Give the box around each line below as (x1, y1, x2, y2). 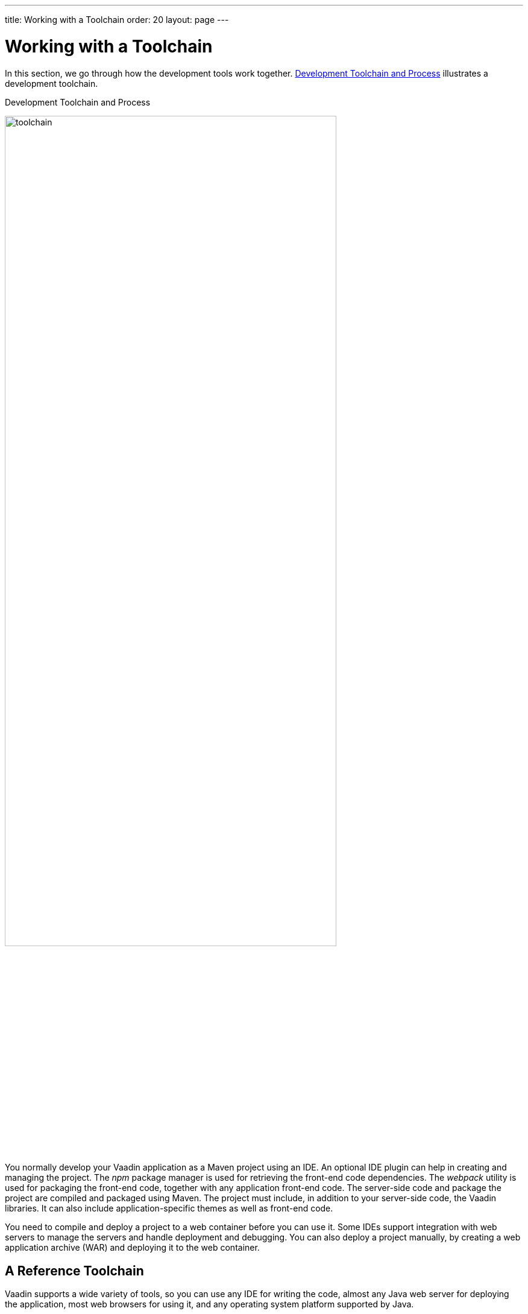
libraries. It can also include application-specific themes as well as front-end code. (5, 1203, 333, 1214)
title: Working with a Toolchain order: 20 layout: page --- (5, 14, 229, 25)
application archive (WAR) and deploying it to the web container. (5, 1242, 260, 1253)
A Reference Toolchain (5, 1263, 144, 1278)
